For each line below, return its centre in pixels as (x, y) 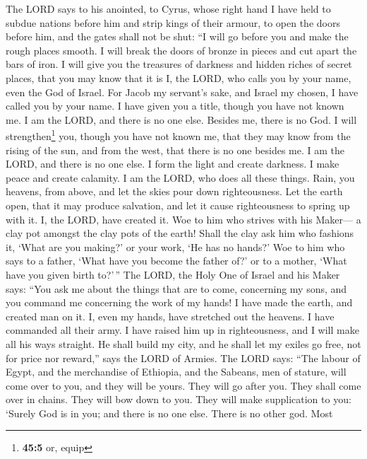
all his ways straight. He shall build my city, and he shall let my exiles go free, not (183, 343)
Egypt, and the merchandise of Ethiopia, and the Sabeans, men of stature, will (176, 372)
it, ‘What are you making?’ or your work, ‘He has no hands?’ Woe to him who (175, 246)
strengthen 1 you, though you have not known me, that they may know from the (178, 135)
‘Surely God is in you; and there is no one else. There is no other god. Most (169, 413)
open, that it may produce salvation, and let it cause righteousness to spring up (178, 205)
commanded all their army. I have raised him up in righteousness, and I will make (182, 330)
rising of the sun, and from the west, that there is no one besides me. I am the (175, 150)
